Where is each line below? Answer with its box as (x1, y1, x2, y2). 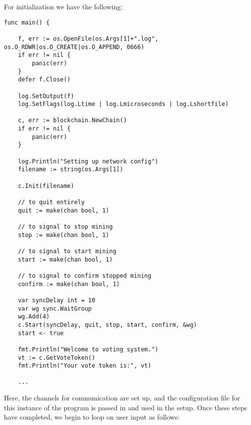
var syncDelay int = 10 (18, 296, 96, 304)
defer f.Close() (18, 76, 71, 83)
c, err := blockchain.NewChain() (18, 117, 127, 124)
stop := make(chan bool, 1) (18, 231, 109, 239)
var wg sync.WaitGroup (18, 305, 92, 312)
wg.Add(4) (18, 313, 50, 320)
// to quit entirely (18, 199, 85, 206)
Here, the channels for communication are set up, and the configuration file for (4, 393, 240, 403)
